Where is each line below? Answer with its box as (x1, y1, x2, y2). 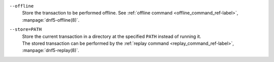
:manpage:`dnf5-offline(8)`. (22, 17, 80, 23)
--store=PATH (9, 27, 42, 32)
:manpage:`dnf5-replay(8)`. (22, 47, 80, 53)
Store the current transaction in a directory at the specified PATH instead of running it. (22, 33, 201, 39)
